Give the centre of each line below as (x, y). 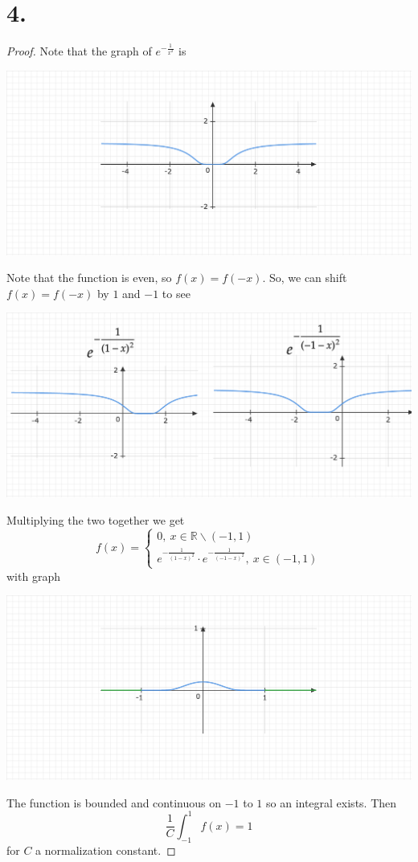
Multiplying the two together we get (96, 519)
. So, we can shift (305, 278)
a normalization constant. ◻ (106, 850)
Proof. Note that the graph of (79, 51)
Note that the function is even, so (89, 278)
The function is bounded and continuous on (114, 802)
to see (176, 293)
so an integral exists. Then (332, 802)
